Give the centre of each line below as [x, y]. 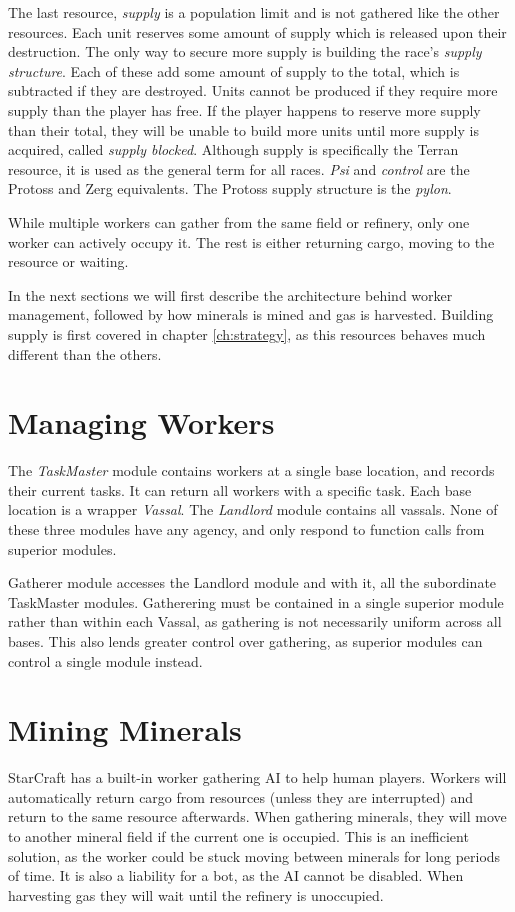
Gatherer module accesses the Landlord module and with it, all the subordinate [252, 582]
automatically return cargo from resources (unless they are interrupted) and [241, 796]
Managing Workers [141, 422]
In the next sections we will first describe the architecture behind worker [230, 294]
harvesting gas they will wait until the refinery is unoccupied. [196, 894]
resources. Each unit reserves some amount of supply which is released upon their [257, 31]
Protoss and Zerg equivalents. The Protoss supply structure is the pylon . [230, 188]
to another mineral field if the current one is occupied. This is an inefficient [238, 836]
